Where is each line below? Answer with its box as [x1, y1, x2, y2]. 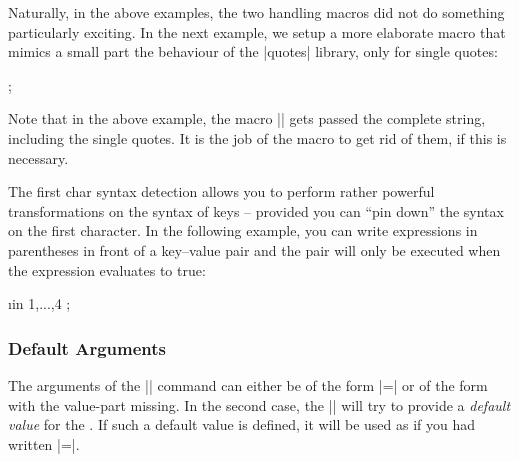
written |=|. [8, 433, 80, 454]
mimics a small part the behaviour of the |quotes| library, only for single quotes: [8, 41, 498, 62]
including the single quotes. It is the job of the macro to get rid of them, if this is [8, 127, 507, 148]
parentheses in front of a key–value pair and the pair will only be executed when [8, 239, 501, 260]
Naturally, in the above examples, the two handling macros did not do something [8, 2, 505, 22]
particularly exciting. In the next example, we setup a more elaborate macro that [8, 21, 506, 42]
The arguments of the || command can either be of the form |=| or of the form [8, 374, 488, 395]
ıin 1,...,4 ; [8, 293, 71, 314]
